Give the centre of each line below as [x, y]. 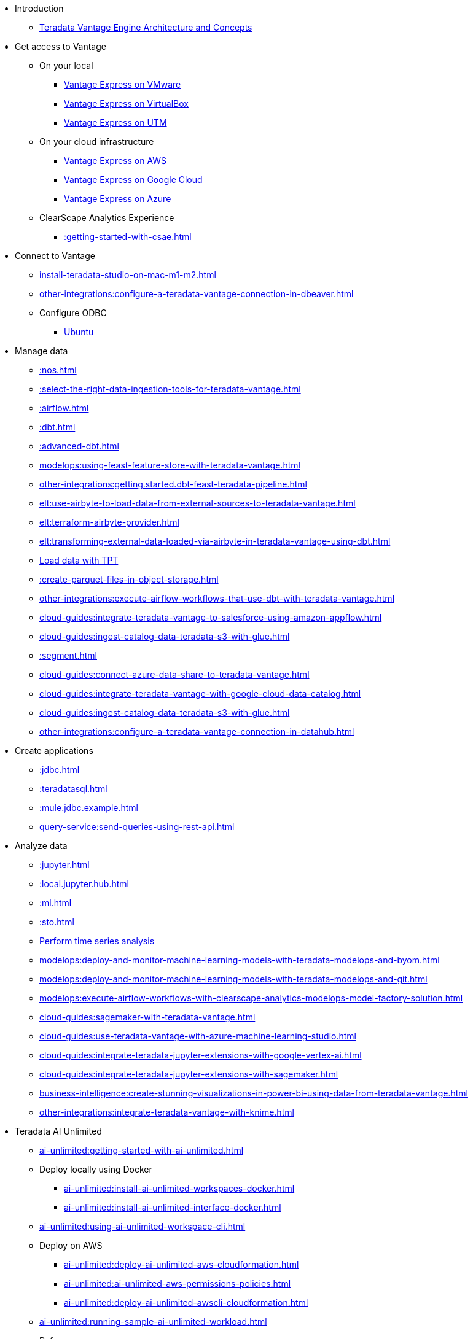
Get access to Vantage [61, 46]
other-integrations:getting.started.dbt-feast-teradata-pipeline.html [173, 484]
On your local [66, 65]
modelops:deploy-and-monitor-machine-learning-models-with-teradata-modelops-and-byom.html [240, 960]
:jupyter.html [64, 865]
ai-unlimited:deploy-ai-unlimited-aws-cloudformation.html [182, 1264]
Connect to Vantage [55, 256]
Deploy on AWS [71, 1245]
